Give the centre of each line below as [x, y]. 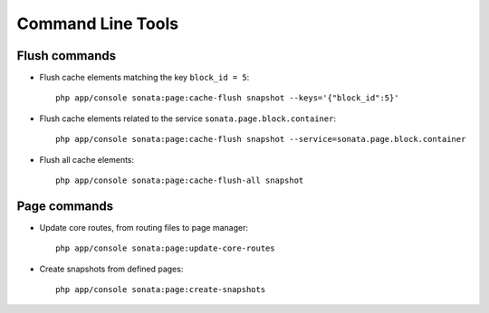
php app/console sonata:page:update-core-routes [165, 248]
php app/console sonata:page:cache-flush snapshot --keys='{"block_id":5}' [227, 98]
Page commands [65, 206]
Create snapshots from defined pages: [111, 269]
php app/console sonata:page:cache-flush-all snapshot [180, 180]
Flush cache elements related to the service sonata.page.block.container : [188, 119]
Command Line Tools [98, 24]
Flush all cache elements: [87, 159]
